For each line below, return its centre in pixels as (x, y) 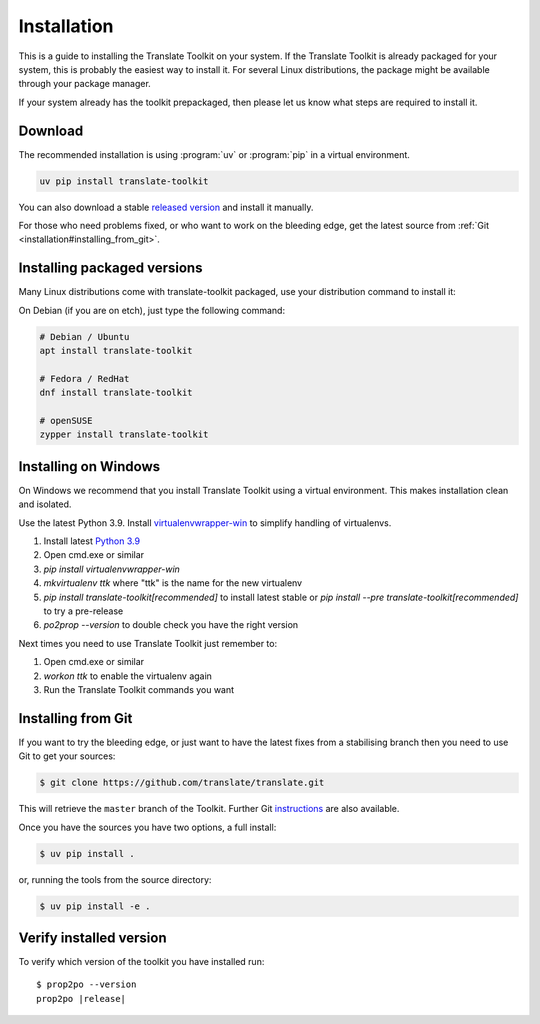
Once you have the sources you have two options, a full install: (147, 827)
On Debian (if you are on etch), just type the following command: (151, 310)
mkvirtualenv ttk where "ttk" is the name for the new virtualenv (173, 583)
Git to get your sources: (67, 756)
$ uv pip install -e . (95, 906)
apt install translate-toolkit (116, 351)
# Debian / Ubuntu (84, 336)
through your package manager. (85, 84)
